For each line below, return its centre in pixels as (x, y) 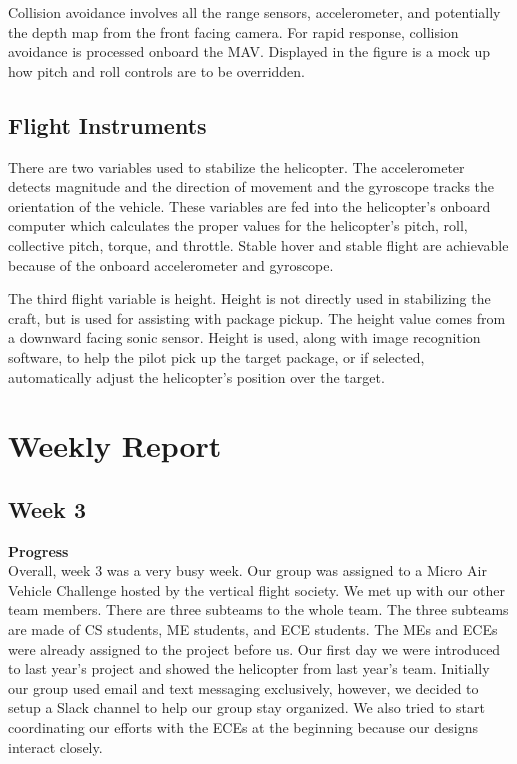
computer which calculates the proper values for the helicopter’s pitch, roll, (238, 225)
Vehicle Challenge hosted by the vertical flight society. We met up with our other (256, 589)
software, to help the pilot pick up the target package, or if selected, (216, 356)
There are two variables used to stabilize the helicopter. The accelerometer (236, 166)
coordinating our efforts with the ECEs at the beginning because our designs (243, 727)
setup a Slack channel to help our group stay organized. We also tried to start (246, 707)
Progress (38, 550)
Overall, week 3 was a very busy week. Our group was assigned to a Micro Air (247, 570)
